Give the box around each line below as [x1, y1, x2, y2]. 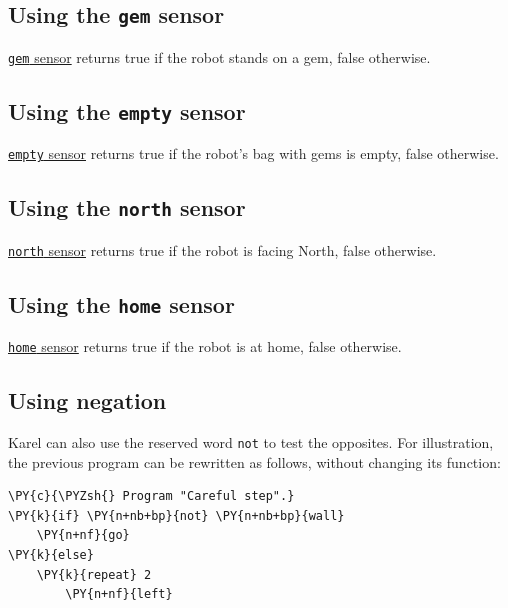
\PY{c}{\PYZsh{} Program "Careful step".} [8, 489, 295, 504]
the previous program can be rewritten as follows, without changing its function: [8, 451, 501, 472]
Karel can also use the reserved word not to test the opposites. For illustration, [8, 431, 494, 452]
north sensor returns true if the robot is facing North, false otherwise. [8, 239, 437, 260]
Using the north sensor [8, 192, 246, 223]
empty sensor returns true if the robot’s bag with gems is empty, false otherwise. [8, 143, 499, 164]
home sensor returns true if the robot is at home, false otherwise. [8, 336, 402, 357]
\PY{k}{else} [8, 547, 94, 562]
